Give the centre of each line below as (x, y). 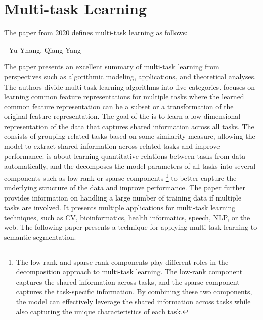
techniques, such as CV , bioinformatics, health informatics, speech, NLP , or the (127, 217)
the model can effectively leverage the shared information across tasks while (133, 302)
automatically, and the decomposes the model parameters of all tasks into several (130, 166)
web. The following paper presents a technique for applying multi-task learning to (131, 227)
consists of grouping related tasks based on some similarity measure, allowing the (130, 136)
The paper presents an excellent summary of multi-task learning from (112, 67)
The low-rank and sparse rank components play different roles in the (122, 262)
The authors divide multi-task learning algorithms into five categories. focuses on (130, 86)
